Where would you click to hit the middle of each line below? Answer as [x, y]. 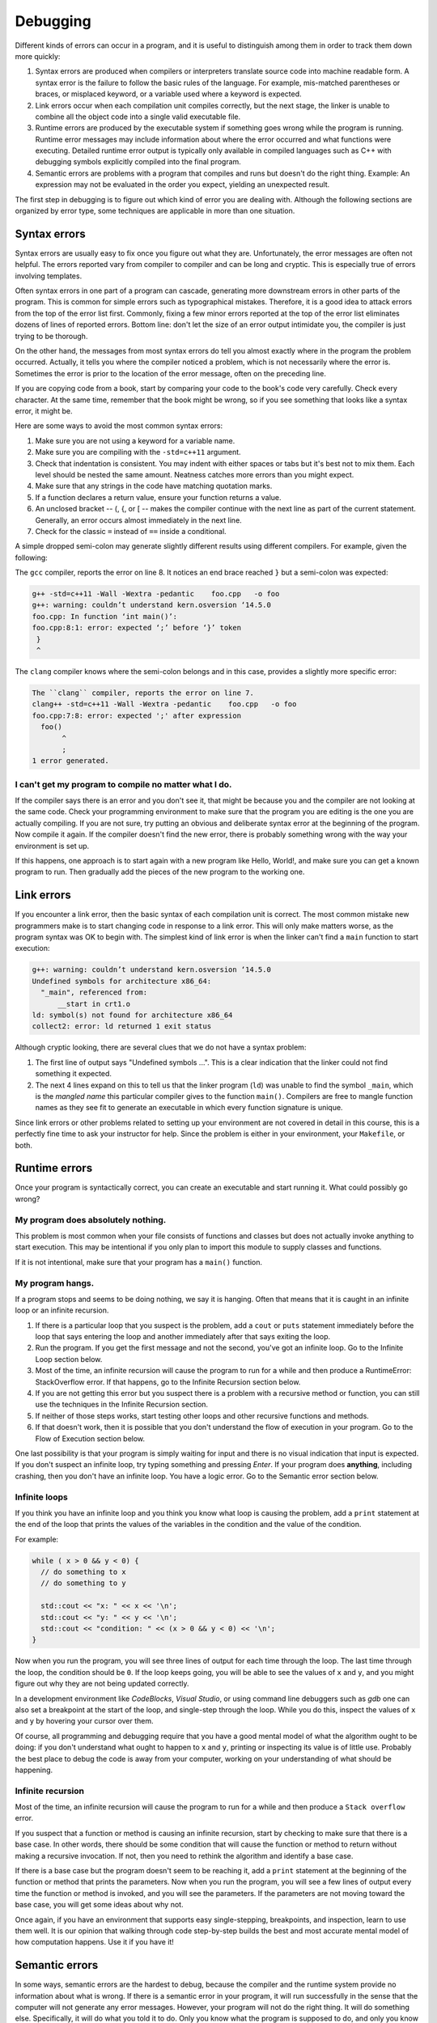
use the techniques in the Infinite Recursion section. [122, 1405]
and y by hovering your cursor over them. [84, 1721]
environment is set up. [52, 846]
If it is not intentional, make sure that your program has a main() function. [139, 1262]
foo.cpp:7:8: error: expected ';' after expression [137, 715]
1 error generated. [70, 761]
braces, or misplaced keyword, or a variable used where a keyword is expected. [169, 94]
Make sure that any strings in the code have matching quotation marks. [154, 486]
